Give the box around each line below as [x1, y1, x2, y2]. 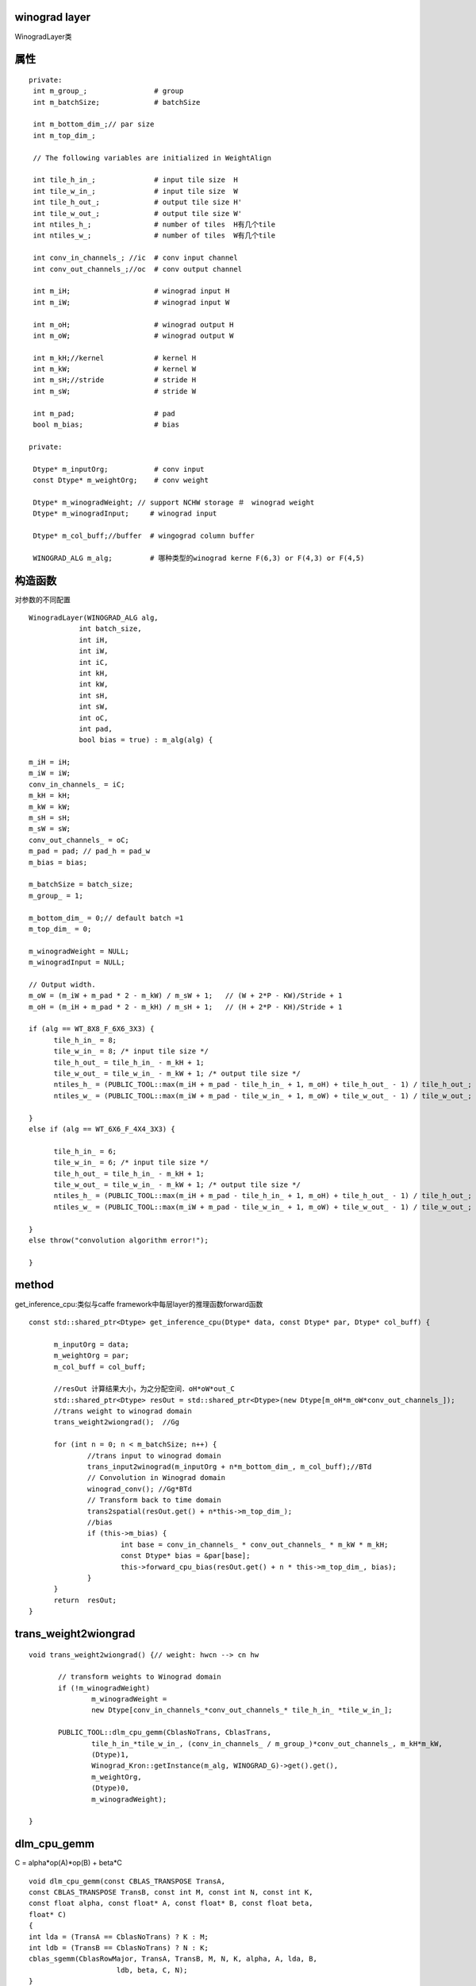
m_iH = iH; [29, 758, 71, 767]
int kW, [79, 680, 109, 689]
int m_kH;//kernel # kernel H [33, 354, 197, 362]
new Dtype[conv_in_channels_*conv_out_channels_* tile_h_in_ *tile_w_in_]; [91, 1706, 393, 1715]
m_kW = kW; [29, 802, 71, 811]
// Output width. [29, 979, 96, 989]
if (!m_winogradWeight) [58, 1683, 151, 1692]
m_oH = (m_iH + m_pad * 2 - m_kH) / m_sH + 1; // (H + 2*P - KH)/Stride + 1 [29, 1002, 343, 1011]
